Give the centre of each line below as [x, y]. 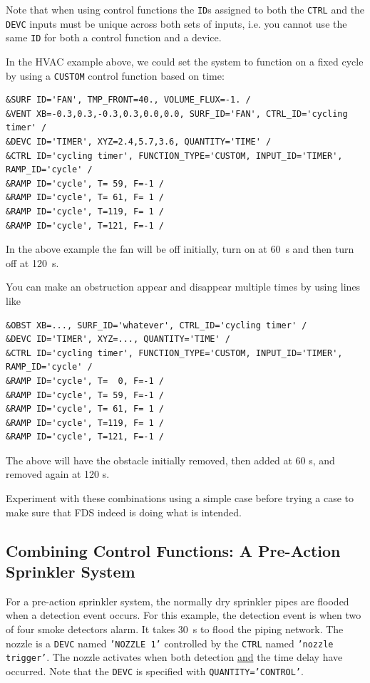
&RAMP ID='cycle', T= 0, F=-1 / [85, 381]
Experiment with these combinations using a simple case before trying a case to [180, 498]
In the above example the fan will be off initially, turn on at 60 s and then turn [180, 249]
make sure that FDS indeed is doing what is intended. [124, 512]
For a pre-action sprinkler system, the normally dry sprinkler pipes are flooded [178, 601]
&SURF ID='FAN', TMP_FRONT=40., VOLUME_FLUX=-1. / [128, 100]
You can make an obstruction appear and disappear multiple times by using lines [183, 287]
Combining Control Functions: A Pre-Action [173, 550]
